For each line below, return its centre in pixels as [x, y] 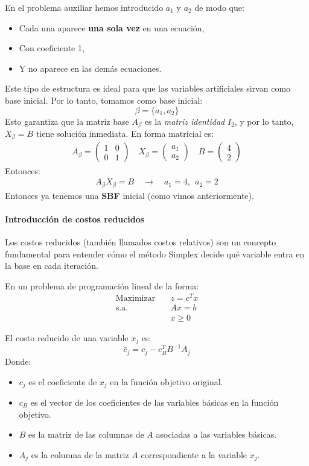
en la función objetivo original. [167, 381]
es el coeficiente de [63, 381]
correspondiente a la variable [194, 454]
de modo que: [219, 7]
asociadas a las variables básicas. [216, 434]
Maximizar [135, 299]
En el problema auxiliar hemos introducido [84, 7]
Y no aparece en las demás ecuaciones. [90, 68]
